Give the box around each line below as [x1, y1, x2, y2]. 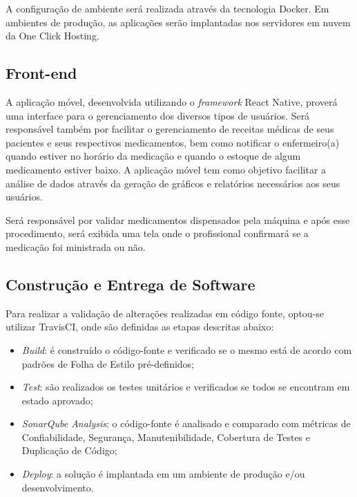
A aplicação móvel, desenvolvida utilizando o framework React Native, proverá [6, 94, 338, 109]
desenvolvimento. [21, 480, 94, 494]
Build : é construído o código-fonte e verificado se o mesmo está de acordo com [21, 342, 352, 357]
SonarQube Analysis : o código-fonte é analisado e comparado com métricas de [21, 416, 351, 431]
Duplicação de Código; [21, 443, 117, 458]
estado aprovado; [21, 393, 93, 407]
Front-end [6, 62, 77, 84]
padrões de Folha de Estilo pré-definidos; [21, 356, 195, 371]
